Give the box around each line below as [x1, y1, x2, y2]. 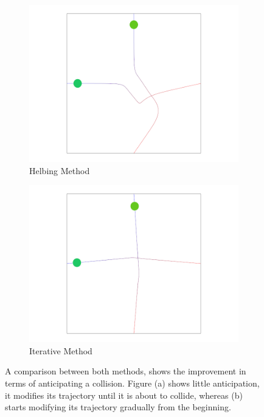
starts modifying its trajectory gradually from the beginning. [5, 401, 231, 413]
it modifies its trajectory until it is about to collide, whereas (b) [5, 388, 243, 401]
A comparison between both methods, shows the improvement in [5, 365, 246, 377]
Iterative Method [29, 344, 92, 357]
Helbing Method [29, 164, 90, 177]
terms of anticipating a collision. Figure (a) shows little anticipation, [5, 376, 260, 389]
